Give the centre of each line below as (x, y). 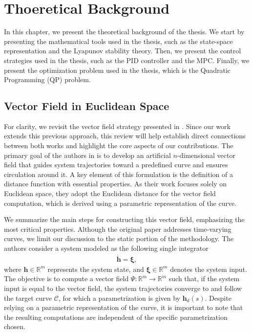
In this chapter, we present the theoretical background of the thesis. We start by (124, 32)
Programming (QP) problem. (47, 79)
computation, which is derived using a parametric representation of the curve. (120, 203)
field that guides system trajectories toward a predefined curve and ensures (116, 165)
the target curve (28, 298)
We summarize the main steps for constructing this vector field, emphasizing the (124, 219)
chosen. (15, 326)
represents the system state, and (96, 269)
